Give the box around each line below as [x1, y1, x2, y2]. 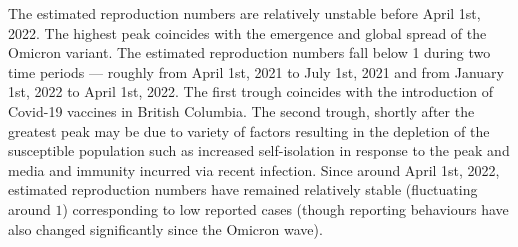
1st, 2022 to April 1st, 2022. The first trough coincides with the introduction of [8, 81, 494, 102]
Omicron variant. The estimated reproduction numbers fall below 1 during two [8, 42, 491, 63]
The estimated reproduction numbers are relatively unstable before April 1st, [8, 3, 481, 23]
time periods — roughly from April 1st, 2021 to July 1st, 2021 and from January [8, 61, 504, 82]
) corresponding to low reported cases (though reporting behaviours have [62, 198, 509, 219]
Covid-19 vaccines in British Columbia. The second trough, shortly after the [8, 100, 475, 121]
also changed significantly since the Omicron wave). [8, 218, 323, 239]
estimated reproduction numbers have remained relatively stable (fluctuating [8, 179, 478, 200]
